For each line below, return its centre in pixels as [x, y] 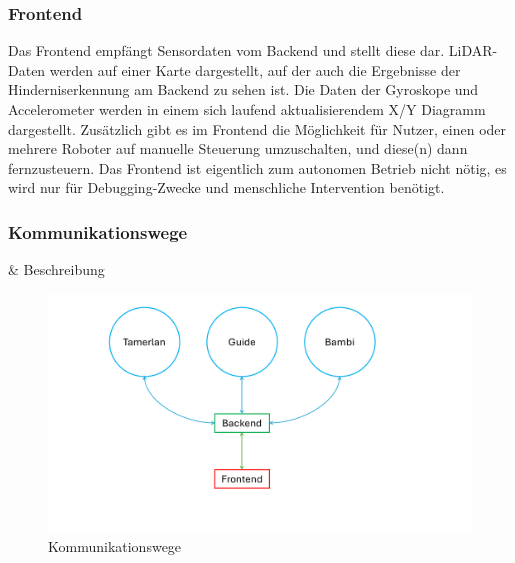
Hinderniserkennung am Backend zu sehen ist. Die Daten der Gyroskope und [243, 89]
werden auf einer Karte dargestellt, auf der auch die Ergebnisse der [255, 69]
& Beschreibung [56, 269]
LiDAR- [473, 50]
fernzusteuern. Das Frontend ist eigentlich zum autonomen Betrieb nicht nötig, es [257, 167]
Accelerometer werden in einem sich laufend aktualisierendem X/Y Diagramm [247, 109]
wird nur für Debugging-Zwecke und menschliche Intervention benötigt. [226, 187]
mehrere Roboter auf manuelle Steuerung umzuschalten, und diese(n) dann [238, 148]
